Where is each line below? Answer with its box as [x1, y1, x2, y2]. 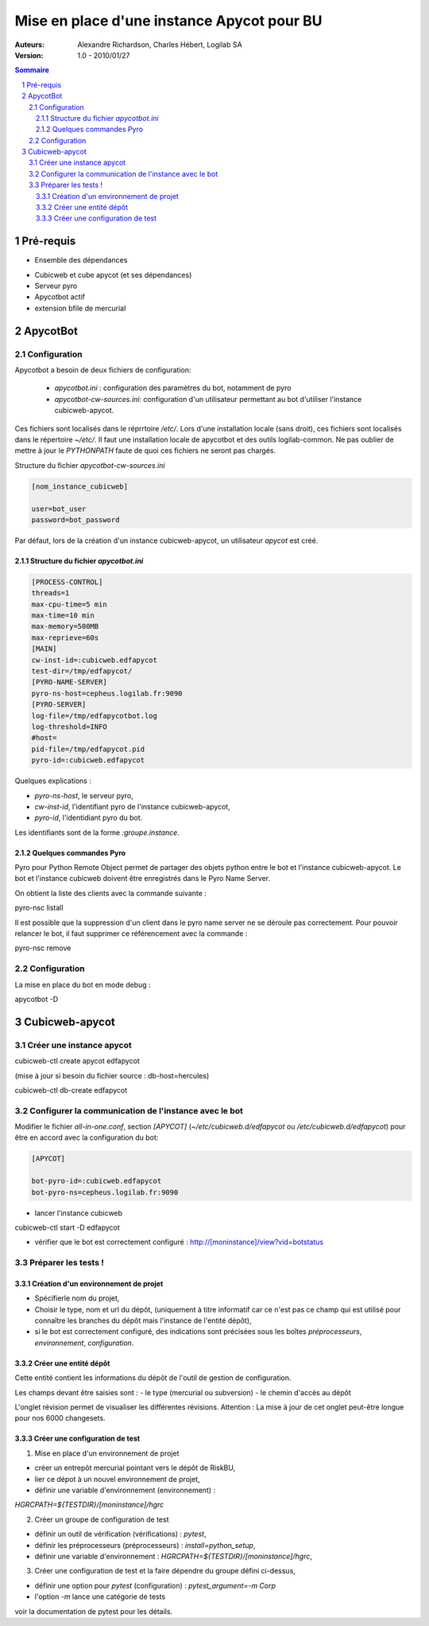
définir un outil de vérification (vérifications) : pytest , [34, 1529, 207, 1539]
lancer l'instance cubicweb [34, 1208, 123, 1218]
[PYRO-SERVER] [31, 700, 87, 709]
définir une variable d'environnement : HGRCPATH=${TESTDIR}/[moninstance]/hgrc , [34, 1551, 313, 1561]
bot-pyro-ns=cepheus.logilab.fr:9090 [31, 1187, 179, 1197]
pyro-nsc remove [14, 943, 71, 953]
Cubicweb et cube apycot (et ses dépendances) [34, 270, 192, 279]
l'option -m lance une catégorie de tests [34, 1592, 166, 1601]
